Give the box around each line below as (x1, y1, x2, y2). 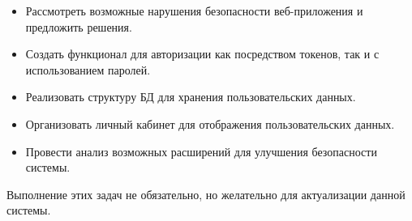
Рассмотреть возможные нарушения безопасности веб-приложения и (25, 2, 363, 19)
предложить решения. (25, 18, 132, 35)
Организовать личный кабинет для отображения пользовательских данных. (25, 115, 395, 132)
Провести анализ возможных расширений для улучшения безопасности (25, 142, 377, 159)
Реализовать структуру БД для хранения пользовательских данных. (25, 88, 356, 105)
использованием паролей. (25, 61, 151, 78)
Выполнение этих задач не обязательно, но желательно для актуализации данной (6, 185, 406, 202)
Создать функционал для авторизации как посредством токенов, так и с (25, 45, 380, 62)
